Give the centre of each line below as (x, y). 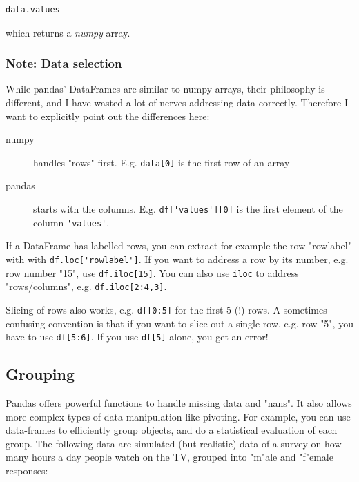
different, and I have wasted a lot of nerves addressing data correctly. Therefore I (177, 102)
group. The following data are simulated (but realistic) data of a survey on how (174, 443)
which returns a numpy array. (68, 32)
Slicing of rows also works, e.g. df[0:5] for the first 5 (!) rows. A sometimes (166, 309)
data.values (33, 10)
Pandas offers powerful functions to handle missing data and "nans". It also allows (179, 403)
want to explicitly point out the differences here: (108, 116)
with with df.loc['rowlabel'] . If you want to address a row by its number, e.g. (177, 259)
